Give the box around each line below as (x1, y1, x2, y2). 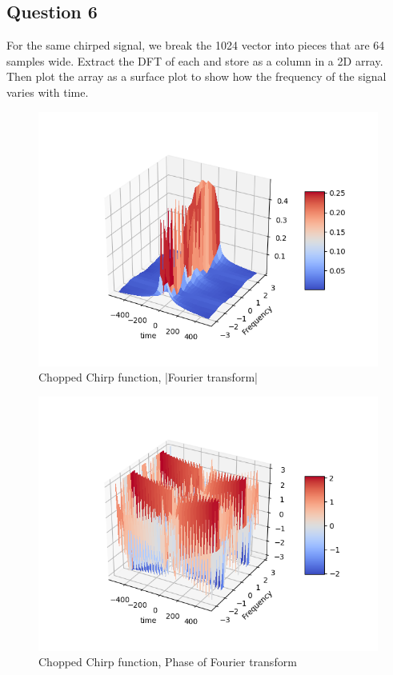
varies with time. (6, 83, 89, 100)
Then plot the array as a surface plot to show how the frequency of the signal (6, 68, 387, 85)
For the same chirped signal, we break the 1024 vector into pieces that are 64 (6, 37, 385, 54)
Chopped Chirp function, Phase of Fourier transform (38, 653, 297, 670)
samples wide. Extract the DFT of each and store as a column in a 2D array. (6, 52, 383, 69)
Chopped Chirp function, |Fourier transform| (38, 369, 258, 385)
